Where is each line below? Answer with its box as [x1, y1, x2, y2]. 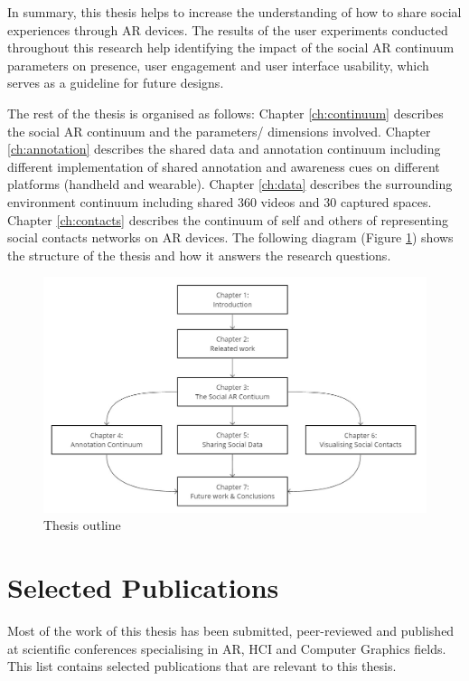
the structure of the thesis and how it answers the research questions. [7, 245, 391, 264]
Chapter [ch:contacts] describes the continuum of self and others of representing [7, 210, 448, 229]
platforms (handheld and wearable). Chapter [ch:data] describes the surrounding [7, 175, 453, 194]
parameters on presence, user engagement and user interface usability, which [7, 55, 429, 74]
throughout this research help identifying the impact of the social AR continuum [7, 38, 455, 57]
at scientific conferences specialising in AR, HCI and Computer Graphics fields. [7, 638, 446, 657]
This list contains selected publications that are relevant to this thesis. [7, 657, 397, 676]
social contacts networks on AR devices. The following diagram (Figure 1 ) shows [7, 228, 454, 247]
